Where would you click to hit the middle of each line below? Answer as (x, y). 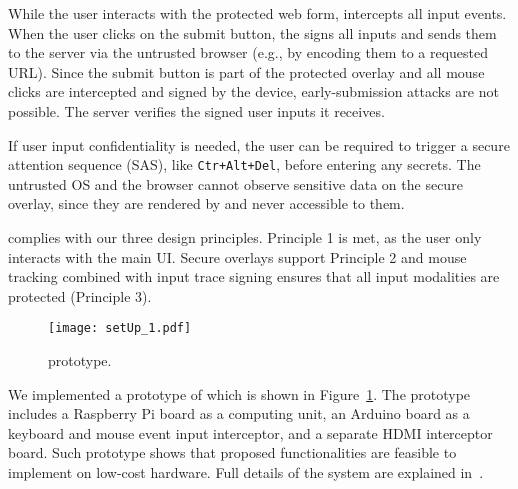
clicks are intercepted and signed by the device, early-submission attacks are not (253, 91)
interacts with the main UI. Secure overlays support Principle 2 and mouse (237, 256)
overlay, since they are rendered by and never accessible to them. (206, 203)
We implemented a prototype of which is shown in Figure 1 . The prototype (239, 393)
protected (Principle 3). (80, 295)
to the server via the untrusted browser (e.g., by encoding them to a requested (248, 52)
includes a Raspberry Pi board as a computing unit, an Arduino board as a (239, 413)
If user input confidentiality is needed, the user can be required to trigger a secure (259, 144)
